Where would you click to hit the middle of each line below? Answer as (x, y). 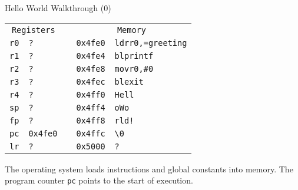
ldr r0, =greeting (151, 43)
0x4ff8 (91, 120)
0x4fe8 (91, 69)
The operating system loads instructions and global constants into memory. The (149, 169)
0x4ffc (91, 133)
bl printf (134, 56)
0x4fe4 (91, 56)
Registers (33, 30)
